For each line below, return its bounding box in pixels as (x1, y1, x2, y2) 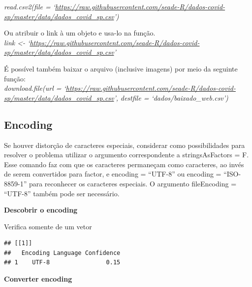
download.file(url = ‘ (4, 83, 66, 93)
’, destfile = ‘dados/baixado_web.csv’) (114, 92, 228, 103)
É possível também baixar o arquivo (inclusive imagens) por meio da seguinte (4, 63, 238, 73)
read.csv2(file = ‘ (4, 1, 55, 11)
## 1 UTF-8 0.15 (4, 259, 121, 266)
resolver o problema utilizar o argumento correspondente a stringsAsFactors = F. (4, 149, 249, 160)
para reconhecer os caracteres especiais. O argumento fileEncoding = (29, 178, 237, 188)
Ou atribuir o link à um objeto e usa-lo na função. (4, 28, 156, 38)
